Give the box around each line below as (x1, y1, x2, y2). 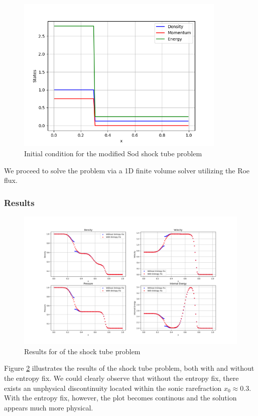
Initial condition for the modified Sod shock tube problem (24, 148, 202, 159)
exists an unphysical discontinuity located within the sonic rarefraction (4, 382, 222, 393)
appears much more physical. (4, 402, 93, 412)
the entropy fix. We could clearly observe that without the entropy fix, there (4, 373, 239, 383)
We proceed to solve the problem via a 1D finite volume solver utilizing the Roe (4, 165, 250, 175)
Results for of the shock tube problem (24, 346, 141, 356)
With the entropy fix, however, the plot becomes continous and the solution (4, 392, 237, 403)
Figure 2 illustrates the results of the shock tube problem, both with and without (4, 363, 254, 373)
